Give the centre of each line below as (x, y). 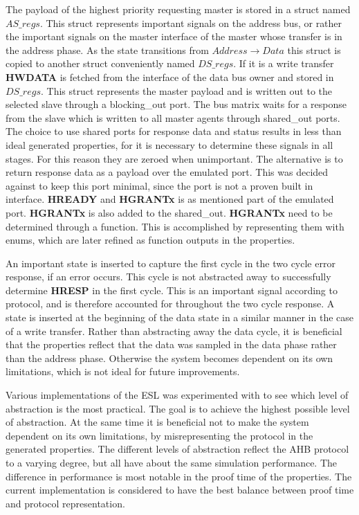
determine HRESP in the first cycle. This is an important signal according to (172, 290)
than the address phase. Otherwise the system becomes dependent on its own (169, 358)
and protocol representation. (65, 503)
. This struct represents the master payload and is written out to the (186, 90)
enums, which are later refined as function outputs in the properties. (150, 240)
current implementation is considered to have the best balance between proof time (180, 490)
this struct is (314, 49)
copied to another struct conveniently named (100, 63)
